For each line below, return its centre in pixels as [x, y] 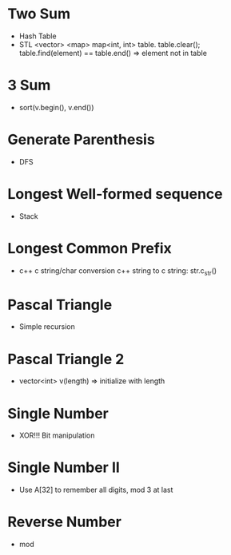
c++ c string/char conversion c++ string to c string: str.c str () [118, 271]
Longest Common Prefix [90, 248]
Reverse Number [64, 522]
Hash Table [38, 36]
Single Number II [64, 468]
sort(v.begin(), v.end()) [56, 107]
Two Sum [39, 14]
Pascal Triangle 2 [66, 359]
